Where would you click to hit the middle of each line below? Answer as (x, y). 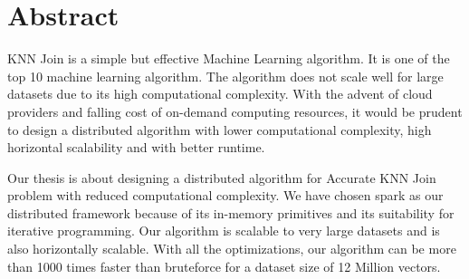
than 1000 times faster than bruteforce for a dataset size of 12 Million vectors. (224, 266)
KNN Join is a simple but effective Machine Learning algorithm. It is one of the (229, 58)
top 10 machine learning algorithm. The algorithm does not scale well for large (225, 76)
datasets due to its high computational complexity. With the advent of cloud (220, 94)
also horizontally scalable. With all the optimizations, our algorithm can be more (232, 249)
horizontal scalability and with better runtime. (136, 147)
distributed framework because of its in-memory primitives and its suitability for (231, 212)
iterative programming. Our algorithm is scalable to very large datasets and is (224, 231)
